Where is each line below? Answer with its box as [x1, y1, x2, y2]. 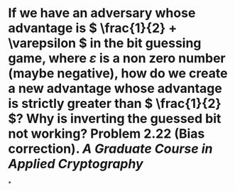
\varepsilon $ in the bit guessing [8, 36, 202, 51]
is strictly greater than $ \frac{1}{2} [8, 96, 222, 111]
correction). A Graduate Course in [8, 141, 213, 157]
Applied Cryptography [8, 156, 144, 172]
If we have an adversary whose [8, 5, 196, 21]
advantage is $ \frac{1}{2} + [8, 20, 177, 36]
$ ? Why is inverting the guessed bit [8, 111, 222, 127]
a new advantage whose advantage [8, 80, 222, 97]
